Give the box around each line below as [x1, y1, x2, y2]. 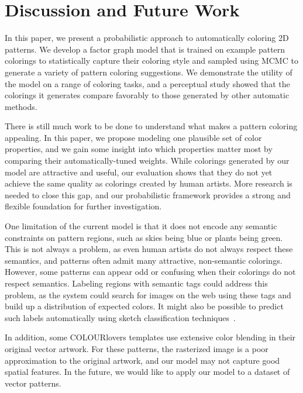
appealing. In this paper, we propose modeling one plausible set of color [5, 131, 262, 143]
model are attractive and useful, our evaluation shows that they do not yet [5, 166, 273, 178]
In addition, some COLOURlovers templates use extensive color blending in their [5, 331, 296, 343]
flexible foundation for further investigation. [5, 200, 162, 212]
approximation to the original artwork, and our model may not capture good [5, 354, 280, 366]
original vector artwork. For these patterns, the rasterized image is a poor [5, 342, 268, 354]
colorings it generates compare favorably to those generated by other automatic [5, 89, 290, 101]
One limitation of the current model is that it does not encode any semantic [5, 220, 277, 232]
